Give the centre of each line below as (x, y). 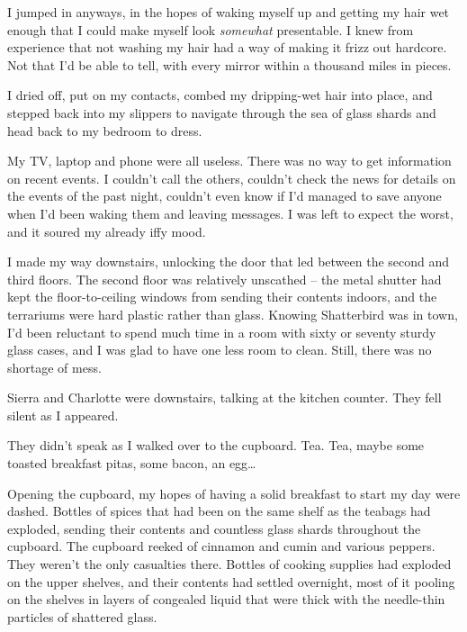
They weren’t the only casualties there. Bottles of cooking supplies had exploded (229, 564)
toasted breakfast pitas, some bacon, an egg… (132, 463)
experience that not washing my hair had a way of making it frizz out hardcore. (227, 47)
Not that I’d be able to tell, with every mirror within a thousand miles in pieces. (229, 64)
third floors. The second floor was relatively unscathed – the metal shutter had (225, 279)
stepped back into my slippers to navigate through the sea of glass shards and (222, 112)
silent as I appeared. (63, 415)
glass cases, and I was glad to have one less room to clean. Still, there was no (220, 350)
